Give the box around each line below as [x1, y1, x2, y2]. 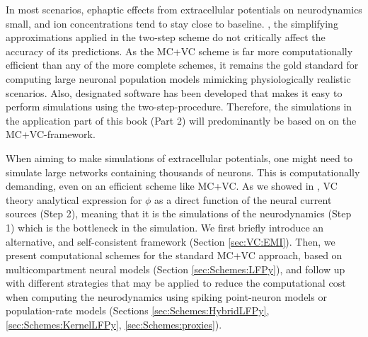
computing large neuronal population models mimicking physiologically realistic [6, 71, 351, 86]
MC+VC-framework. [6, 127, 96, 142]
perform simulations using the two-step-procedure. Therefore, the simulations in [6, 99, 352, 114]
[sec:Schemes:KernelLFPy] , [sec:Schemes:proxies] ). [6, 317, 222, 332]
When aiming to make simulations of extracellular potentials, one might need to [6, 150, 352, 165]
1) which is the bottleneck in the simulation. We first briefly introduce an [6, 219, 324, 234]
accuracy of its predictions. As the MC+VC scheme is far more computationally [6, 43, 353, 58]
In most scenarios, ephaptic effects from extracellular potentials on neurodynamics [6, 2, 362, 16]
